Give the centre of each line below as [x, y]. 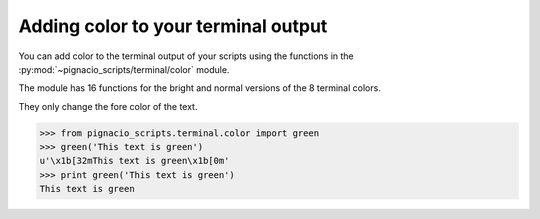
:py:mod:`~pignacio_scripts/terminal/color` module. [124, 69]
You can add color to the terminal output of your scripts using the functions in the [186, 56]
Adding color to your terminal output [173, 26]
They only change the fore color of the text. [108, 106]
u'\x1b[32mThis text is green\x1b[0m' [134, 161]
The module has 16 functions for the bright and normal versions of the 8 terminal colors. [200, 88]
